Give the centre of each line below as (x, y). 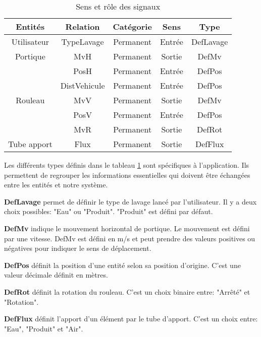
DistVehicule (83, 85)
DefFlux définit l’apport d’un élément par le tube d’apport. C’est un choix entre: (131, 319)
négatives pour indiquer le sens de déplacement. (78, 248)
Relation (83, 26)
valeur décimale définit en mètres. (56, 275)
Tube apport (30, 144)
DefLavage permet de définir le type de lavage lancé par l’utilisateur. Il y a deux (130, 201)
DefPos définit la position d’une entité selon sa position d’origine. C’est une (122, 265)
